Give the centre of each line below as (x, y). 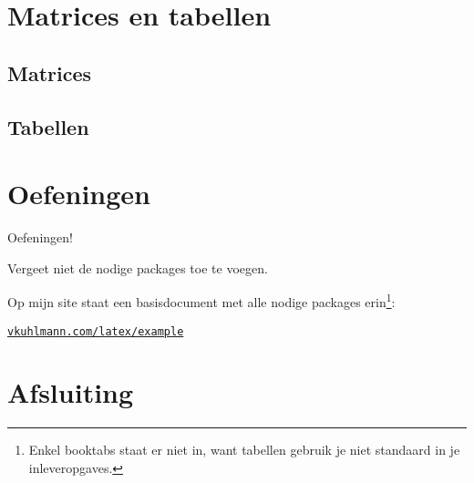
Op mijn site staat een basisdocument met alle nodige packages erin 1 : (201, 300)
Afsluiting (71, 392)
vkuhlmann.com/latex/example (96, 331)
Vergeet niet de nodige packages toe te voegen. (138, 267)
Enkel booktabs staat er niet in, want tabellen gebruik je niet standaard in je (244, 450)
